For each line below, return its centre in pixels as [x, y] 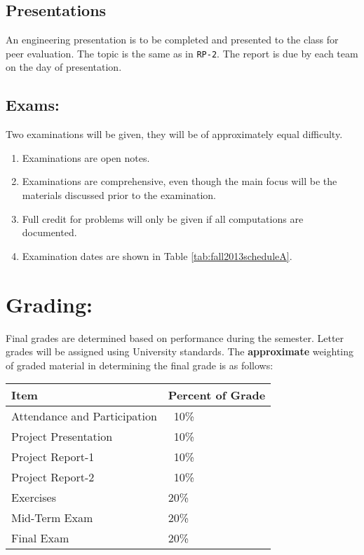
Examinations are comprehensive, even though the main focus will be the [180, 181]
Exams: [33, 105]
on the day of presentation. [64, 67]
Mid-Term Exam [52, 518]
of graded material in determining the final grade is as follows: [140, 365]
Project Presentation [62, 437]
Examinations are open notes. [86, 157]
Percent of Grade [217, 395]
